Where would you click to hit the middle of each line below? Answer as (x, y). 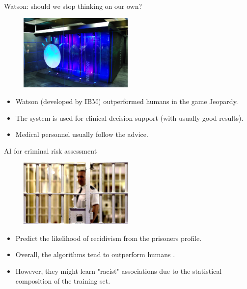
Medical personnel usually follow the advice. (82, 134)
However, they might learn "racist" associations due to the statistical (119, 271)
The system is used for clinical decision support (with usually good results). (129, 118)
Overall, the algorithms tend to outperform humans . (95, 254)
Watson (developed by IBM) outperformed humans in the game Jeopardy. (127, 101)
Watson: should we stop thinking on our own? (73, 6)
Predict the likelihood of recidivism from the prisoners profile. (109, 238)
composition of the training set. (63, 280)
